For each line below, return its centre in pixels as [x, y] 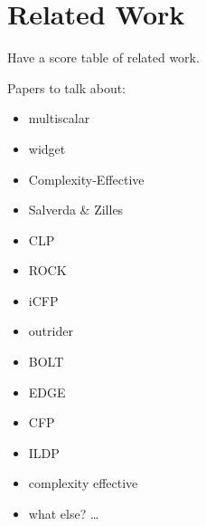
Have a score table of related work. [103, 57]
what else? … [64, 514]
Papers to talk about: [66, 87]
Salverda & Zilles [76, 210]
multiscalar [59, 118]
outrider [51, 331]
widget [47, 148]
